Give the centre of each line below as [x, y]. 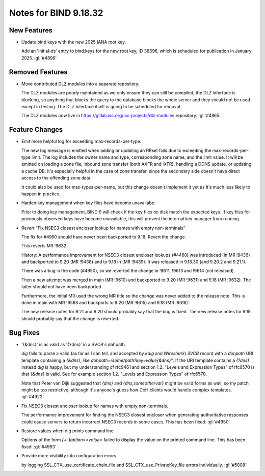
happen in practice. [41, 194]
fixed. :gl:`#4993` [39, 446]
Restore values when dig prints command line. [68, 431]
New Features [31, 30]
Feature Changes [36, 130]
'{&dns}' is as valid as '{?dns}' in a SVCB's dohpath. [74, 344]
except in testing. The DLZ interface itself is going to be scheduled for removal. [101, 106]
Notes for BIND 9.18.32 [56, 13]
